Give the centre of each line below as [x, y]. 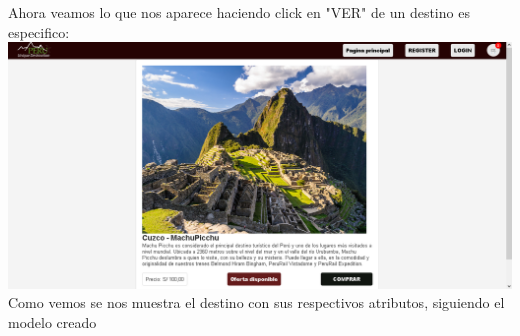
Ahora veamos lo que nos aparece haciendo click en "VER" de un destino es [239, 12]
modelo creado [52, 321]
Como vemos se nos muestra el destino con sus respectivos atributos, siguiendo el [256, 302]
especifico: [39, 31]
